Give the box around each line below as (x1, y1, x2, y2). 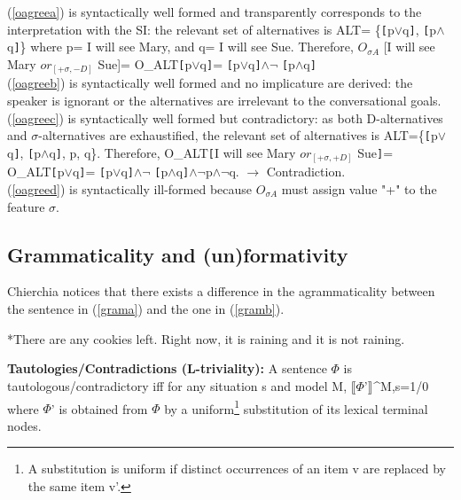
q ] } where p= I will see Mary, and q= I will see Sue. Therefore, (7, 37, 354, 56)
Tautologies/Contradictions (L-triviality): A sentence (7, 359, 327, 378)
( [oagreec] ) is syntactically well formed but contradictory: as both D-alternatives (7, 108, 443, 127)
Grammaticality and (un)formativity (7, 240, 348, 268)
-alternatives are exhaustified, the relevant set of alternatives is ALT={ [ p (38, 126, 438, 145)
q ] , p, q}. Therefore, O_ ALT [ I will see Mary (49, 143, 296, 161)
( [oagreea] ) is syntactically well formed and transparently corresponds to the (7, 3, 422, 20)
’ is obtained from (51, 399, 148, 418)
